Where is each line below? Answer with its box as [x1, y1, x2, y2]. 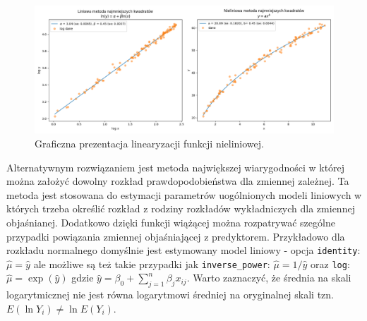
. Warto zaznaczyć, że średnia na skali [186, 270, 351, 285]
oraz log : [311, 256, 350, 271]
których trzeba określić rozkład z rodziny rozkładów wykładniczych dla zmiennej [6, 201, 355, 216]
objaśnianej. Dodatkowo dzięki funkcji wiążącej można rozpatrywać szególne [6, 214, 335, 229]
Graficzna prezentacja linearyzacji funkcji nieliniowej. [35, 135, 264, 150]
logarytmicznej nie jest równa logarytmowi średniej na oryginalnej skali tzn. [6, 287, 335, 302]
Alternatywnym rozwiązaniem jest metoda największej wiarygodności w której [6, 159, 345, 174]
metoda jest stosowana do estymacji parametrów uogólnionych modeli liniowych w [6, 187, 362, 202]
